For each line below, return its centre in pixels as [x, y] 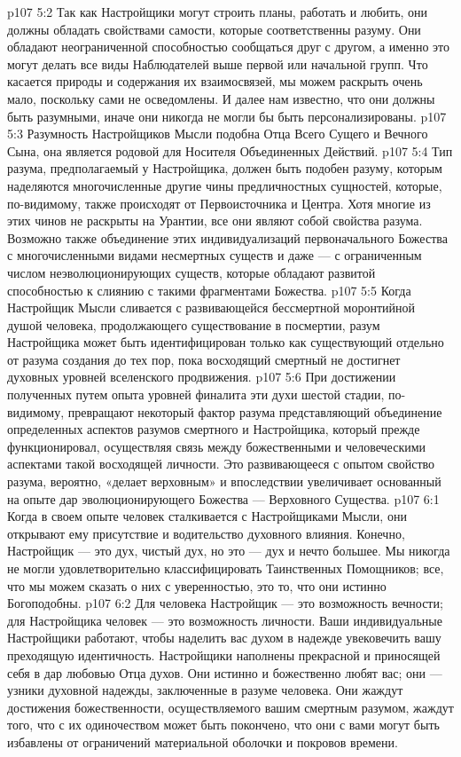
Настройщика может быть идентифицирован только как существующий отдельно [226, 342]
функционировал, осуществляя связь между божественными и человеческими [217, 446]
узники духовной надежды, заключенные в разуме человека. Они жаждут [205, 690]
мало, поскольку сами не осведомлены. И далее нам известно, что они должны [221, 98]
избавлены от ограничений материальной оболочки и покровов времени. [203, 741]
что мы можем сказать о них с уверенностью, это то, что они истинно [197, 585]
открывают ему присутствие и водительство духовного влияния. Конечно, [206, 533]
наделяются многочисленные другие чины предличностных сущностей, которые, [225, 185]
